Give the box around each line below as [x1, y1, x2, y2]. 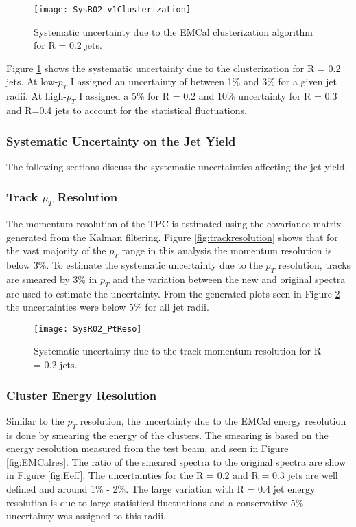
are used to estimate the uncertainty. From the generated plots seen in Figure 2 [6, 286, 340, 300]
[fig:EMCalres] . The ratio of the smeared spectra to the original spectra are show [6, 454, 346, 469]
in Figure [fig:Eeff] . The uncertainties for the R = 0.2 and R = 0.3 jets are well [6, 468, 338, 482]
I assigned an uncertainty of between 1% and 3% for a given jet [70, 74, 337, 89]
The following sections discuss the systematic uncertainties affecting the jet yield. [6, 159, 348, 173]
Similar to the [6, 413, 64, 427]
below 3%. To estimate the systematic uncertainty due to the [6, 257, 263, 271]
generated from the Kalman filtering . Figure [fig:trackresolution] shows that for [6, 229, 338, 244]
